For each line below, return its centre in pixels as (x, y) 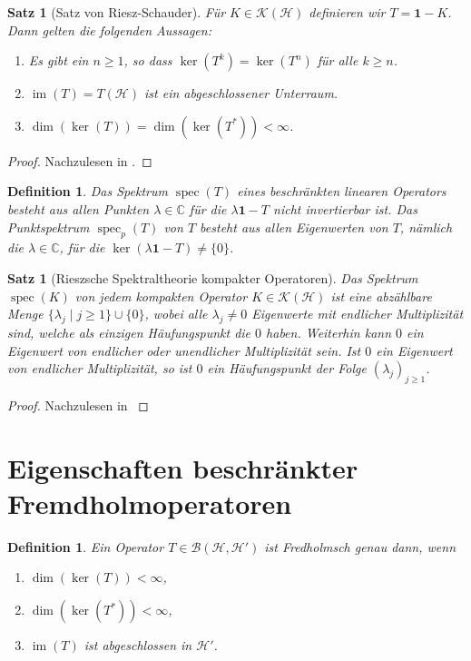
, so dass (148, 60)
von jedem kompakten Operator (161, 296)
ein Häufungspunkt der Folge (287, 368)
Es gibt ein (59, 60)
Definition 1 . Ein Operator (86, 546)
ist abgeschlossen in (138, 645)
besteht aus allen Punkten (78, 208)
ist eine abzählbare (381, 296)
